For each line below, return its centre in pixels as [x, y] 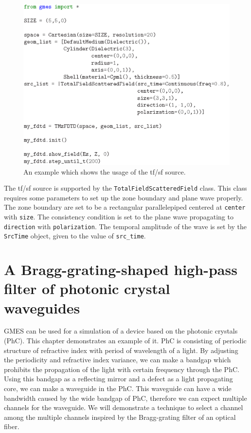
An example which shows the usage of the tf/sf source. [105, 171]
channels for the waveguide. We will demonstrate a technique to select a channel [124, 407]
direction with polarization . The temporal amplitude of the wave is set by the [125, 226]
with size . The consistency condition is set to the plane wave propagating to [119, 217]
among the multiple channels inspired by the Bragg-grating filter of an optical [120, 417]
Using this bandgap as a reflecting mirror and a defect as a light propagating [118, 379]
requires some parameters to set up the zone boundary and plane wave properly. [124, 197]
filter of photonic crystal [87, 288]
